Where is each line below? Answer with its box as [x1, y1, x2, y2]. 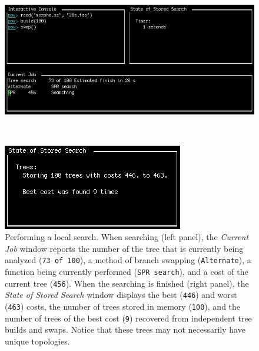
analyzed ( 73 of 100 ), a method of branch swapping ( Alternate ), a [5, 254, 251, 266]
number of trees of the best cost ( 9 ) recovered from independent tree [5, 311, 252, 324]
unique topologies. [5, 334, 70, 347]
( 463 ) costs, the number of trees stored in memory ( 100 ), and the [5, 300, 241, 312]
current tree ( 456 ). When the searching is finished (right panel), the [5, 277, 249, 289]
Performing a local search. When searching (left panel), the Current [5, 231, 249, 243]
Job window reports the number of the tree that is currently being [5, 242, 244, 254]
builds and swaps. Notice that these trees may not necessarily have [5, 323, 245, 336]
